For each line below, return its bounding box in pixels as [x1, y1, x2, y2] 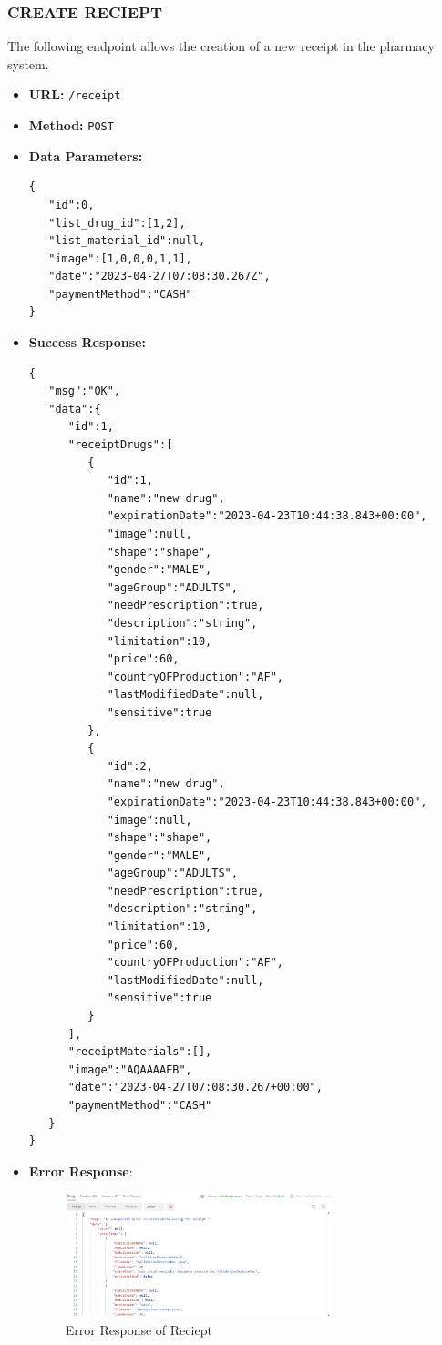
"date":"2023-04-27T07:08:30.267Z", [48, 270, 271, 283]
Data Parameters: [28, 146, 143, 165]
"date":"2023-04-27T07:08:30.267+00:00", [67, 1081, 323, 1094]
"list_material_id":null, [48, 234, 206, 248]
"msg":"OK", [48, 385, 121, 398]
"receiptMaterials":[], [67, 1045, 212, 1059]
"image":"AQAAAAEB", [67, 1063, 192, 1076]
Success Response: [28, 333, 146, 352]
